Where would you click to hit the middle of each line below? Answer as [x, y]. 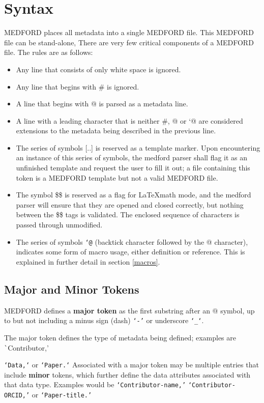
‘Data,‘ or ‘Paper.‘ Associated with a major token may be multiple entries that [131, 365]
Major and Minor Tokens [72, 289]
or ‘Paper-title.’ [62, 395]
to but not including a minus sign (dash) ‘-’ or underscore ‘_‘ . [104, 320]
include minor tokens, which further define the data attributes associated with [127, 374]
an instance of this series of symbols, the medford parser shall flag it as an [132, 157]
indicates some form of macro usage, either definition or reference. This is [130, 252]
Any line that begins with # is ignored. [78, 86]
